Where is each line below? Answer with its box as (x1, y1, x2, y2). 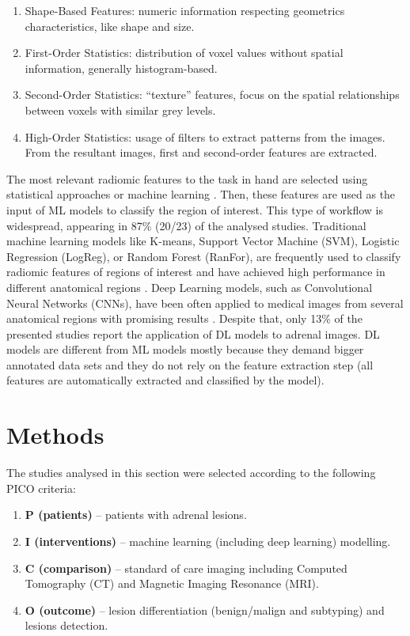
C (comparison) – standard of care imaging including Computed (25, 559, 347, 576)
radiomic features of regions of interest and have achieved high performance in (6, 263, 385, 280)
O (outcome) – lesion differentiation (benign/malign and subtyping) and (25, 601, 385, 618)
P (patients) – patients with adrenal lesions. (25, 506, 247, 523)
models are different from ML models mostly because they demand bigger (6, 341, 364, 358)
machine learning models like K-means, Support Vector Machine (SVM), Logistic (6, 233, 400, 249)
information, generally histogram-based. (25, 59, 218, 76)
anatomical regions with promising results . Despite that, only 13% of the (6, 310, 363, 327)
